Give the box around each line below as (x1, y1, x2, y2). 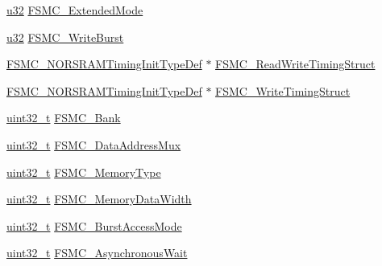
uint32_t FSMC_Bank (6, 109, 121, 126)
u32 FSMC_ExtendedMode (6, 2, 143, 18)
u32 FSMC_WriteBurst (6, 28, 124, 45)
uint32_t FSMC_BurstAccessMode (6, 217, 182, 234)
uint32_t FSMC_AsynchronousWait (6, 244, 188, 261)
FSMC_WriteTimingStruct (215, 82, 351, 99)
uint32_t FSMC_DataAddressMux (6, 136, 181, 153)
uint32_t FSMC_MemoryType (6, 163, 161, 180)
